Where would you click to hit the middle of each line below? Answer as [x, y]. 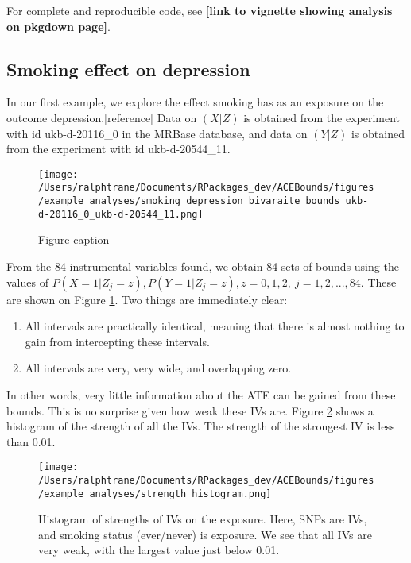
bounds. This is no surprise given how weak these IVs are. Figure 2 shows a [190, 410]
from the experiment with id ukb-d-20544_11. [118, 149]
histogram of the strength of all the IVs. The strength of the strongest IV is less [201, 426]
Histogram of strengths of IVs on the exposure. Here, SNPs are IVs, [203, 519]
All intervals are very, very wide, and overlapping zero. [158, 368]
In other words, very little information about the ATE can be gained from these [201, 394]
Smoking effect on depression [128, 69]
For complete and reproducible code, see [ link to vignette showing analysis [200, 10]
